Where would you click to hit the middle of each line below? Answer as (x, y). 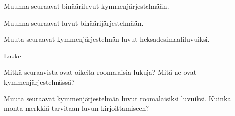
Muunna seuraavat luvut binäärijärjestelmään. (74, 22)
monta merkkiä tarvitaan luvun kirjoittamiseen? (77, 108)
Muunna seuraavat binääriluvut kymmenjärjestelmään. (87, 6)
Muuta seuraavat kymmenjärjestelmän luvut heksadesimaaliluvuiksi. (107, 39)
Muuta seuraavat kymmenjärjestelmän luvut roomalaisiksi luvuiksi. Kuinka (117, 98)
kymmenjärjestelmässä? (39, 81)
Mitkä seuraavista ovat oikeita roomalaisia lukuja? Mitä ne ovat (100, 72)
